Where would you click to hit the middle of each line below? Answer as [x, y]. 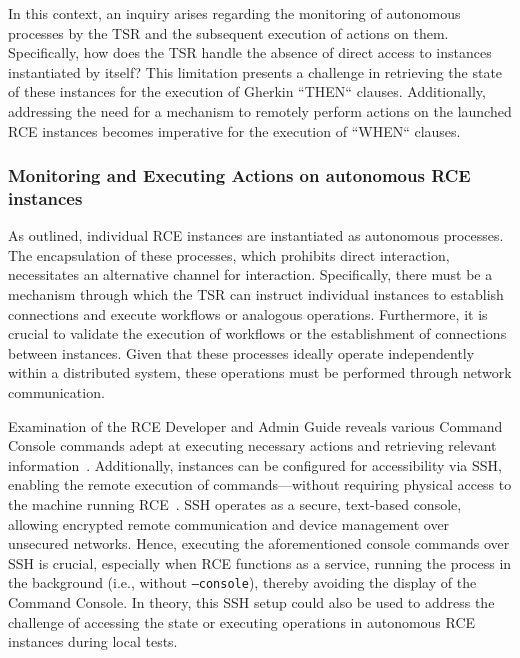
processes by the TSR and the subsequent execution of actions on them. [228, 32]
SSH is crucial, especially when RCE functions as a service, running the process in [260, 562]
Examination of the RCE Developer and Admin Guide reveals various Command [255, 425]
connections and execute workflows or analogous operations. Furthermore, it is [248, 313]
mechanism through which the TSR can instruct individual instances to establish [256, 294]
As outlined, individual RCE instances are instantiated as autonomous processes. [256, 235]
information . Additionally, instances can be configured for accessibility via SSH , [255, 464]
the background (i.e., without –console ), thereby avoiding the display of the [242, 582]
